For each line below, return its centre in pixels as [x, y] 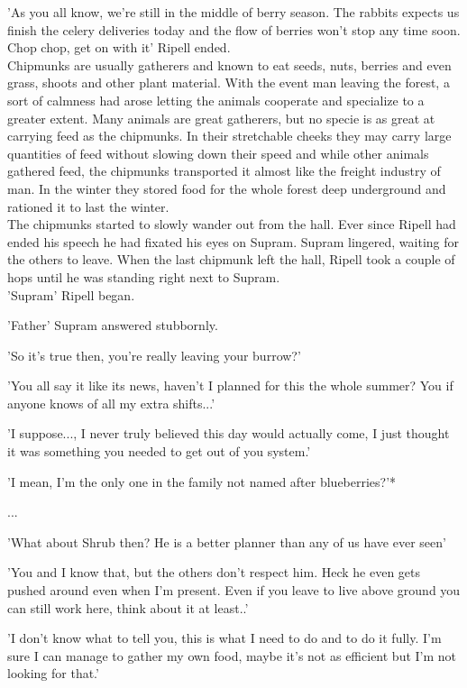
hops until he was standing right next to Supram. [144, 276]
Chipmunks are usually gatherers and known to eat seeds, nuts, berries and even [229, 64]
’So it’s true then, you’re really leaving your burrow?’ [154, 355]
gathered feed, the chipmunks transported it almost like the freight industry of [224, 171]
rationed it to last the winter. [88, 206]
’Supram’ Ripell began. [71, 294]
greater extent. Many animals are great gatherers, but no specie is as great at [221, 118]
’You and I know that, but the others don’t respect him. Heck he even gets [214, 572]
